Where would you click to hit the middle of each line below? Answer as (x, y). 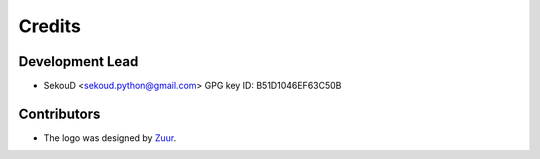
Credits (50, 26)
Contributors (59, 113)
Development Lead (78, 61)
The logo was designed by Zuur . (110, 137)
